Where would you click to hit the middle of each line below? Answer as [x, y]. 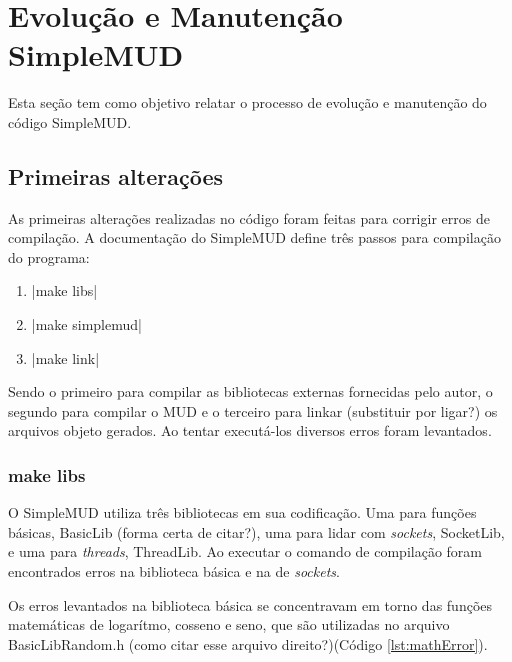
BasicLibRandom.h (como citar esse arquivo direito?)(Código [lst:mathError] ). [248, 643]
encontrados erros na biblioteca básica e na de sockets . [174, 571]
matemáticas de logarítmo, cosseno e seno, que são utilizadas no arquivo [229, 624]
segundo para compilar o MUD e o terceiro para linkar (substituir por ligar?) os [253, 410]
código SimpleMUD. [70, 121]
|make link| [65, 357]
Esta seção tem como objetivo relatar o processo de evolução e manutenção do [247, 102]
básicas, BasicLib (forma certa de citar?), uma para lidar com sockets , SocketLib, [256, 531]
